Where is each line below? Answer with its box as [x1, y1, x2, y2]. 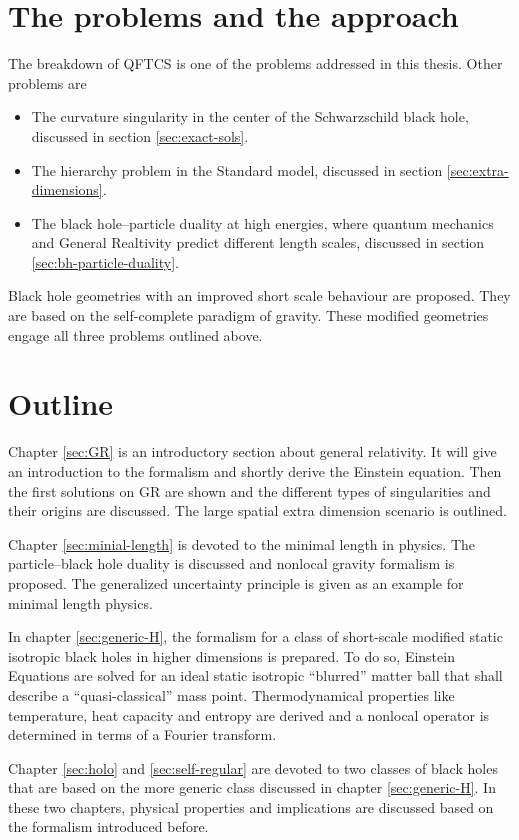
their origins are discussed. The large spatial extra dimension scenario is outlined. [8, 500, 508, 521]
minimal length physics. [8, 592, 153, 613]
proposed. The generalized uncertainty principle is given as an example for [8, 572, 464, 593]
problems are [8, 72, 87, 93]
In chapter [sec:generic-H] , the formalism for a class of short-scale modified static [8, 626, 503, 647]
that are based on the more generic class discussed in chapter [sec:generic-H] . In [8, 777, 496, 798]
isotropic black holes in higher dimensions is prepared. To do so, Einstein [8, 645, 455, 666]
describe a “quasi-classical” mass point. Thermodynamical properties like [8, 684, 455, 705]
